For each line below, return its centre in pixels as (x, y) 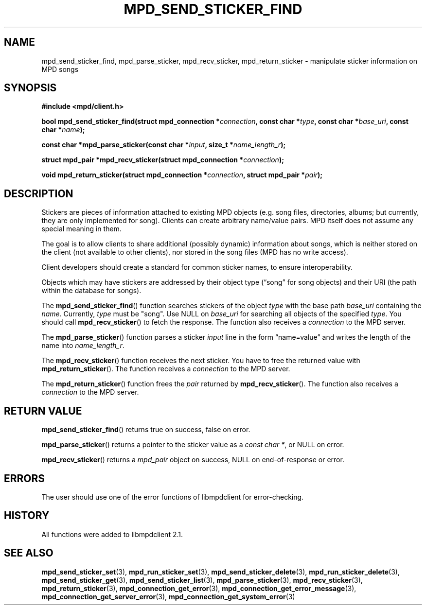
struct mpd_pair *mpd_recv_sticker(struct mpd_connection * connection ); (163, 160)
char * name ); (63, 130)
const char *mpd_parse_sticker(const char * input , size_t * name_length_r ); (164, 145)
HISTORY (27, 516)
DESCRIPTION (39, 193)
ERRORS (25, 478)
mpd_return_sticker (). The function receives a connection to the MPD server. (166, 369)
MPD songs (60, 69)
